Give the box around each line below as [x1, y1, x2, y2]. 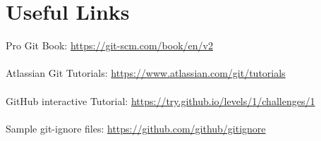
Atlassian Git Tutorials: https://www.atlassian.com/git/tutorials [6, 66, 286, 80]
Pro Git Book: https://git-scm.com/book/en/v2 [6, 38, 213, 53]
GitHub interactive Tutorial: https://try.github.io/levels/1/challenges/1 [6, 93, 315, 108]
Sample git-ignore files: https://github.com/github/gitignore [6, 121, 266, 135]
